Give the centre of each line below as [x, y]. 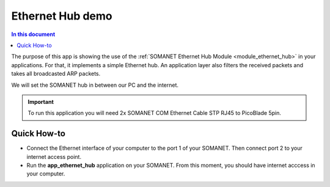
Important [41, 101]
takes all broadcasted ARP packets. [56, 74]
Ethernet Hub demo [62, 16]
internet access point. [54, 156]
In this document [33, 34]
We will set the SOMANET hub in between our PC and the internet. [95, 85]
